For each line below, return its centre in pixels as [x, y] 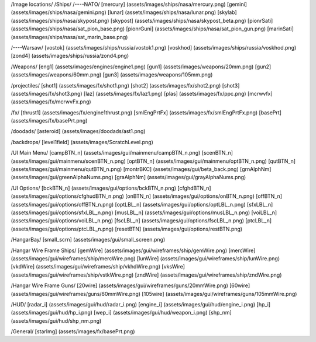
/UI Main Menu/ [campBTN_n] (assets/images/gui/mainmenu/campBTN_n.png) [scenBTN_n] [122, 153]
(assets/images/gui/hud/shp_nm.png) [56, 320]
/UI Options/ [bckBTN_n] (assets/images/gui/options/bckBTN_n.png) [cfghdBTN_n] [111, 188]
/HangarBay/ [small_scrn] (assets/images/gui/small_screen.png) [88, 240]
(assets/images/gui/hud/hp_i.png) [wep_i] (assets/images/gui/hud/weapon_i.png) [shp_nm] [121, 313]
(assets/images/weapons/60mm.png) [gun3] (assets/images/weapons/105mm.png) [112, 75]
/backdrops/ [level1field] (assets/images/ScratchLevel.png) [82, 142]
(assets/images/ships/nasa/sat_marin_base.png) [69, 37]
